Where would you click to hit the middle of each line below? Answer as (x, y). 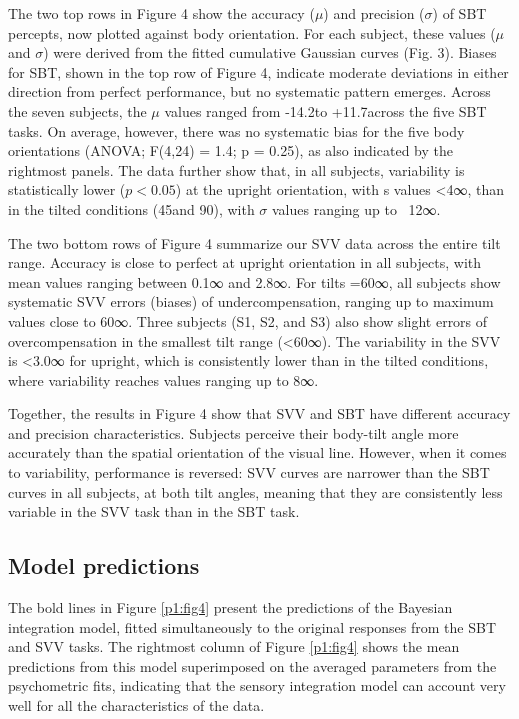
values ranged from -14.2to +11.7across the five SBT (325, 110)
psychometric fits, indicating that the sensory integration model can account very (257, 685)
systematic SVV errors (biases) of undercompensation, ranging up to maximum (251, 301)
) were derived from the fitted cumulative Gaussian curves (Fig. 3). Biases (270, 52)
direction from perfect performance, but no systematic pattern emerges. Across (249, 91)
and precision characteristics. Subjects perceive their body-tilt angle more (233, 432)
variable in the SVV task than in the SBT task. (154, 511)
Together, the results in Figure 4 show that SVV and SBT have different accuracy (259, 413)
